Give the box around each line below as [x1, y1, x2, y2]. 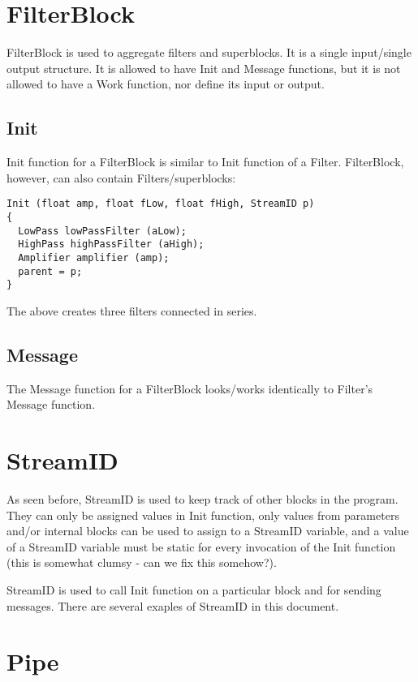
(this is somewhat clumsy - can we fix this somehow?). [6, 554, 277, 571]
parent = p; [18, 265, 83, 277]
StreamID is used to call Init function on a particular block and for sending [6, 581, 381, 598]
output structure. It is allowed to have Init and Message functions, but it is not [6, 59, 401, 76]
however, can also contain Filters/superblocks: [6, 169, 236, 186]
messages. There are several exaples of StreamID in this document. [6, 597, 339, 614]
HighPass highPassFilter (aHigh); [18, 238, 205, 251]
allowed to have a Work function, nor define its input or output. [6, 75, 325, 92]
